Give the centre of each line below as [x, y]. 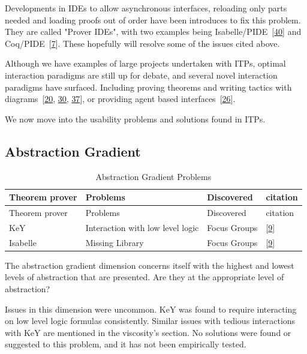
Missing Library [115, 242]
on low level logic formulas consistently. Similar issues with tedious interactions [150, 321]
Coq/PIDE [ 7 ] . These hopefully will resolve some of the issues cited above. [142, 43]
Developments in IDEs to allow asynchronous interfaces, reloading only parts [146, 8]
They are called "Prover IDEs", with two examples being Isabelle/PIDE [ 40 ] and [153, 31]
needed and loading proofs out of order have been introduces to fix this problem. [153, 19]
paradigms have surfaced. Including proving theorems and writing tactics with [148, 87]
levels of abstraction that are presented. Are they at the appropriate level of [145, 277]
